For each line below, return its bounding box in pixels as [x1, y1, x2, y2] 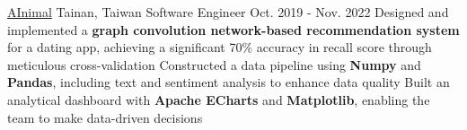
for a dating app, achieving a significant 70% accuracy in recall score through [7, 38, 432, 56]
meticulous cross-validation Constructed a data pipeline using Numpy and [7, 55, 421, 74]
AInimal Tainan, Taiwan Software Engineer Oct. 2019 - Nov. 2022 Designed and [7, 3, 449, 21]
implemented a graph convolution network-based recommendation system [7, 20, 460, 39]
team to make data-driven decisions [7, 108, 203, 126]
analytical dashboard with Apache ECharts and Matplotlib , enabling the [7, 90, 430, 108]
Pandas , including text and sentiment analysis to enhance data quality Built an [7, 73, 450, 91]
